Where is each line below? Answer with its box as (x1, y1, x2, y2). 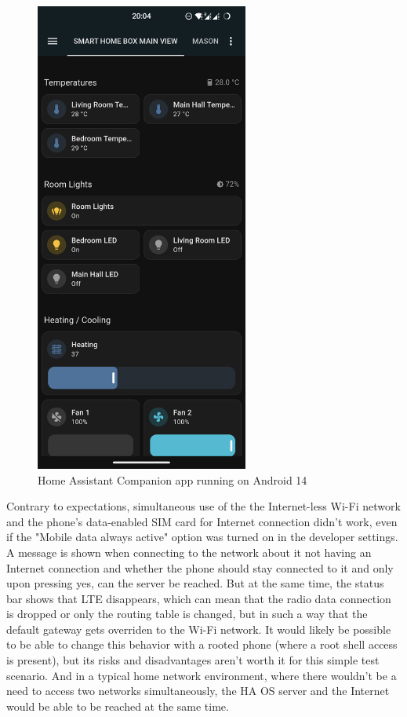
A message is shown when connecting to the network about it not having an (6, 543, 372, 560)
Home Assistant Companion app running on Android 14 (38, 471, 307, 488)
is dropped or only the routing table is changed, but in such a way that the (6, 605, 368, 622)
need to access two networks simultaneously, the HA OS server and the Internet (6, 682, 390, 699)
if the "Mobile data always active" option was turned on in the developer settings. (6, 529, 398, 545)
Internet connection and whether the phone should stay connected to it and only (6, 559, 394, 576)
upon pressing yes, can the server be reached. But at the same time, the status (6, 575, 384, 591)
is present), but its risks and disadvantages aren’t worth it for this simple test (6, 652, 380, 668)
